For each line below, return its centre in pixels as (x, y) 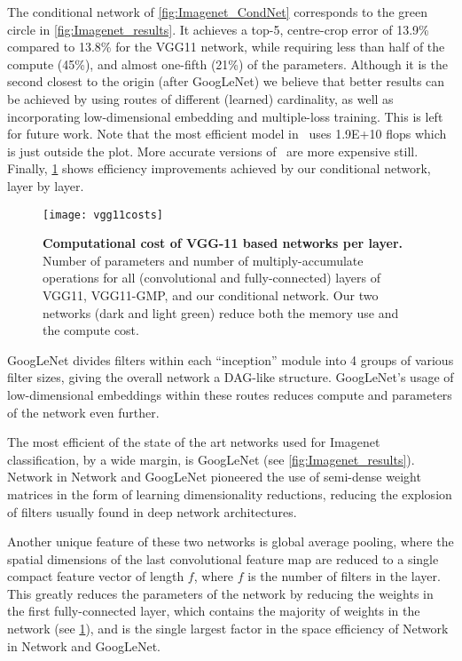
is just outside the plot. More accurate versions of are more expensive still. (213, 151)
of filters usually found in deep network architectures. (152, 511)
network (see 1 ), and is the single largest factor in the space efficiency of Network (228, 629)
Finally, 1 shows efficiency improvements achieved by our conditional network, (219, 168)
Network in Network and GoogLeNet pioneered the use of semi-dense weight (214, 477)
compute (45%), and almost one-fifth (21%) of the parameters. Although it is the (227, 64)
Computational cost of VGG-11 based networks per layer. (223, 243)
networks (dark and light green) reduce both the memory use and (221, 312)
